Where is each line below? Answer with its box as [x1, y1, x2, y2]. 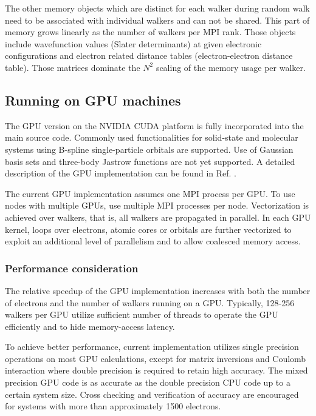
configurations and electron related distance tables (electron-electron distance [5, 49, 293, 62]
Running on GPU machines [5, 90, 181, 109]
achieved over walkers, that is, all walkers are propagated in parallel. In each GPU [5, 210, 311, 223]
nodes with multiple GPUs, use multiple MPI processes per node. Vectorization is [5, 199, 309, 212]
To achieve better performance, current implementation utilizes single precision [5, 340, 299, 353]
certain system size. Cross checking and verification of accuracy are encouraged [5, 387, 299, 400]
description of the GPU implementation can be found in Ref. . [5, 167, 236, 179]
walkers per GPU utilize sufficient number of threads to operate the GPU [5, 308, 278, 321]
